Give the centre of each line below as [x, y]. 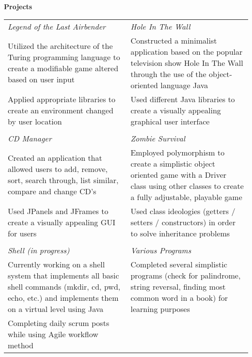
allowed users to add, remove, [58, 169]
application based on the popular [187, 51]
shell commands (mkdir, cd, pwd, [64, 286]
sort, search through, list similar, [63, 180]
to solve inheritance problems [180, 233]
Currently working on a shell [56, 264]
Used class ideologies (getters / [183, 211]
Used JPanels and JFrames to [58, 211]
